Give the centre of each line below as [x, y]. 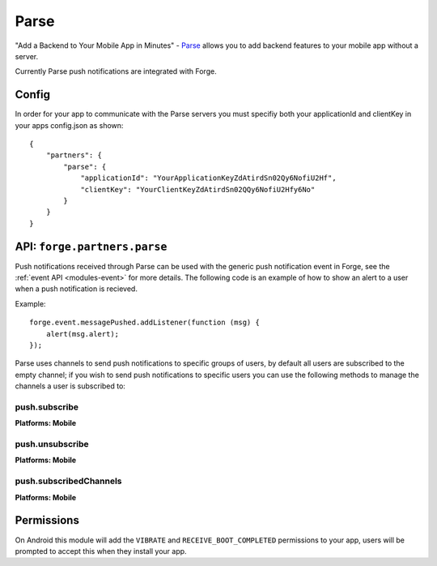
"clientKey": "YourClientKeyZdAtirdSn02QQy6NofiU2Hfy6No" [198, 189]
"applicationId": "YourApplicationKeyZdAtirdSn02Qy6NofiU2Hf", [208, 178]
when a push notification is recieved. [76, 289]
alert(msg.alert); [83, 334]
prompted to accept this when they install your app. [101, 551]
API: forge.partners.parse [91, 246]
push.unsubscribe [52, 444]
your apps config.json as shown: [69, 125]
